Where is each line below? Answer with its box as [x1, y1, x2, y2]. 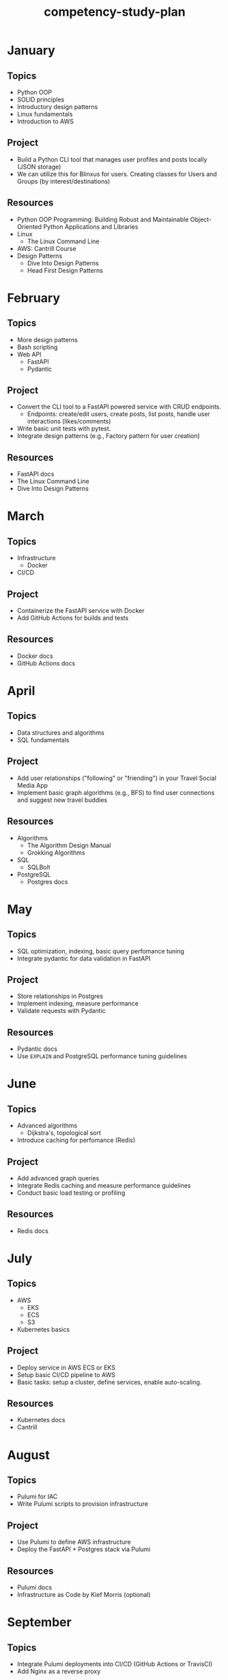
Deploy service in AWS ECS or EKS [16, 1363, 116, 1372]
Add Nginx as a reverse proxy [16, 1667, 101, 1675]
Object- [190, 215, 212, 223]
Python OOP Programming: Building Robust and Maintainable [16, 215, 189, 223]
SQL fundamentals [16, 735, 70, 744]
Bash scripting [16, 343, 58, 351]
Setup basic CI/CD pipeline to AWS [16, 1370, 116, 1378]
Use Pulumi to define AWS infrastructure [16, 1538, 131, 1546]
